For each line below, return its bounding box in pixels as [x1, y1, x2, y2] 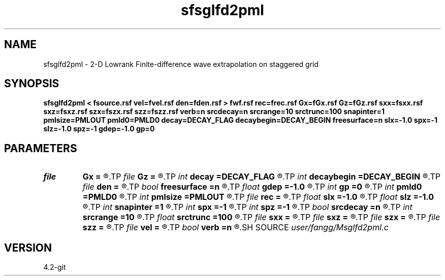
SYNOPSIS [4, 77, 59, 90]
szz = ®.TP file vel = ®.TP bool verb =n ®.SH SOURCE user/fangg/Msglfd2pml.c [82, 222, 389, 233]
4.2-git [43, 263, 66, 272]
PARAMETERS [4, 142, 77, 155]
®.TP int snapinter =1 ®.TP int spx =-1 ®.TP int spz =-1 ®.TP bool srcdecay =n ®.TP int [82, 202, 412, 213]
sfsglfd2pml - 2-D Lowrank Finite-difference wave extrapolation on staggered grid [43, 59, 319, 68]
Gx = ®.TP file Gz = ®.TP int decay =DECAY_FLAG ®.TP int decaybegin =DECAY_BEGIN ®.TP [82, 171, 440, 182]
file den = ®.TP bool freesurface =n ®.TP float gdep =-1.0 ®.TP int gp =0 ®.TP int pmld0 [82, 182, 422, 192]
